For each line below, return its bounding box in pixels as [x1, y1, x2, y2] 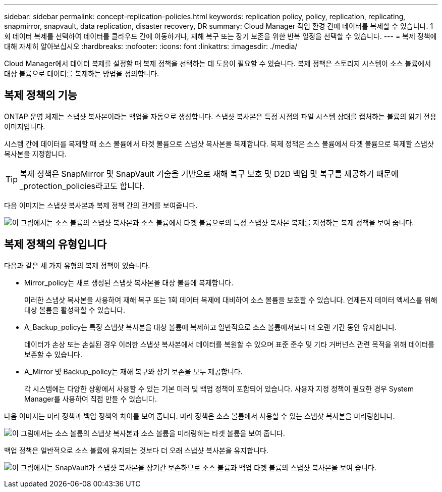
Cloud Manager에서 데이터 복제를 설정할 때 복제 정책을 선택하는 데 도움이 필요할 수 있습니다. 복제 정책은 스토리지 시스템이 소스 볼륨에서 [4, 59, 431, 68]
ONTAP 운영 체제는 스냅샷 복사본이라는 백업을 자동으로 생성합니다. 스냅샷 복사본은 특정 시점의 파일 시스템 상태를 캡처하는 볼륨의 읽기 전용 [4, 112, 436, 121]
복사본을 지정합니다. [4, 149, 67, 158]
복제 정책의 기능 [4, 89, 78, 102]
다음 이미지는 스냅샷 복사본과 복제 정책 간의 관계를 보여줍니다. [4, 201, 198, 210]
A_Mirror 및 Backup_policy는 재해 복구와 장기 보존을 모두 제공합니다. [24, 367, 243, 376]
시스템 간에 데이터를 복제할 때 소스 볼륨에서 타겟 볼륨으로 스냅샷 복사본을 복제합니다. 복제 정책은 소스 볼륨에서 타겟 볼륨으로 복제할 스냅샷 [4, 139, 434, 148]
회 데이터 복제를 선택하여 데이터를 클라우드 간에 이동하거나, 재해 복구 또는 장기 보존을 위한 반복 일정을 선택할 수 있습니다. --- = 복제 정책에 [4, 32, 437, 40]
